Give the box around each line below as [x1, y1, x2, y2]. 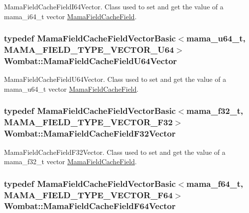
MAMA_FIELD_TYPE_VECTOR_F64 [4, 188, 173, 201]
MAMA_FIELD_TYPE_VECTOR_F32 [4, 116, 173, 128]
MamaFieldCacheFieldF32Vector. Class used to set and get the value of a [4, 146, 226, 157]
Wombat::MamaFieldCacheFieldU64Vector [4, 54, 177, 67]
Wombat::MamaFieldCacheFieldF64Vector [4, 200, 176, 212]
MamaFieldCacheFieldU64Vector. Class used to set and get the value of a [4, 74, 226, 84]
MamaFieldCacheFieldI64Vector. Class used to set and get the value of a [4, 1, 223, 11]
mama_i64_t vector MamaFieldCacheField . [4, 11, 137, 21]
